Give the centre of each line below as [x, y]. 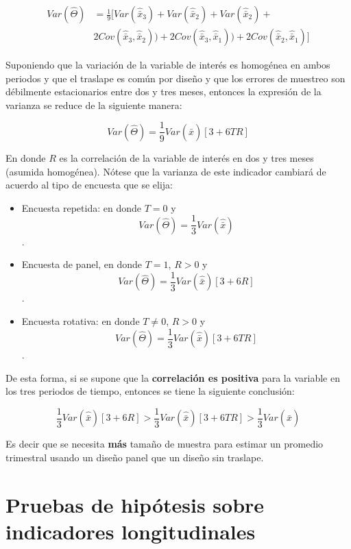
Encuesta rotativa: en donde [81, 321]
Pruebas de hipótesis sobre [135, 504]
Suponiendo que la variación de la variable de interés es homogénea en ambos [168, 65]
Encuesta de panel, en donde [82, 264]
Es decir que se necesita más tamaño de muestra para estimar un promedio [165, 444]
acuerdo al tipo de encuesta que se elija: [89, 185]
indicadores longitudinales [131, 531]
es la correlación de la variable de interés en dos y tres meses [186, 157]
